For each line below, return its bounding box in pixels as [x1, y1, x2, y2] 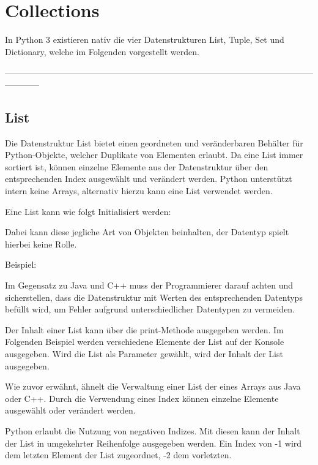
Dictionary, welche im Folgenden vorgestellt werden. [5, 45, 199, 58]
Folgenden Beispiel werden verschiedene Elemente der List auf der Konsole [5, 335, 284, 348]
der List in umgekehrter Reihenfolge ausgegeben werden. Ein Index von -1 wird [5, 436, 302, 449]
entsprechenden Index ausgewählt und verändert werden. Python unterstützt [5, 172, 292, 185]
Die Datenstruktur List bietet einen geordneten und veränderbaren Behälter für [5, 136, 303, 149]
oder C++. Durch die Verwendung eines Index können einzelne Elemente [5, 391, 279, 404]
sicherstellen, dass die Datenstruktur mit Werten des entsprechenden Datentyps [5, 290, 303, 303]
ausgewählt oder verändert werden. [5, 404, 136, 417]
